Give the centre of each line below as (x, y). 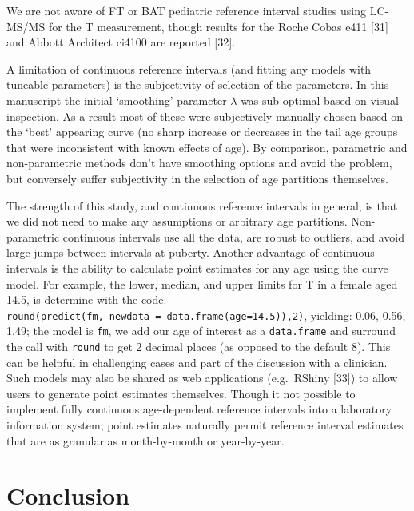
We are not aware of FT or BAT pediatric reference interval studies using (187, 10)
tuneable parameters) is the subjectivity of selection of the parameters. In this (198, 84)
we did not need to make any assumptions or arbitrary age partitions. (177, 221)
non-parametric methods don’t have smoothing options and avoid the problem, (199, 163)
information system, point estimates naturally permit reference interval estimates (205, 425)
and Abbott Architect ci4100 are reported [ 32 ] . (121, 42)
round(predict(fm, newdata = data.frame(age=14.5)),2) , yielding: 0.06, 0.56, (206, 315)
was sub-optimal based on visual (320, 100)
